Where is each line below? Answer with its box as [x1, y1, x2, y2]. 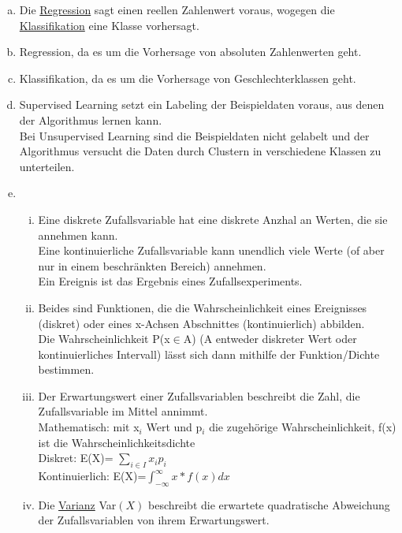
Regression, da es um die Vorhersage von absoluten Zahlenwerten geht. [19, 43, 362, 60]
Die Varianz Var [38, 496, 117, 512]
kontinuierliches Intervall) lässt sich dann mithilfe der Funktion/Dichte [38, 345, 380, 362]
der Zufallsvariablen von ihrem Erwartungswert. [38, 512, 270, 528]
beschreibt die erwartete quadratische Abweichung [148, 496, 390, 512]
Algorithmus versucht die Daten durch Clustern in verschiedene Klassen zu [19, 143, 382, 159]
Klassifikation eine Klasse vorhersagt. [19, 17, 199, 33]
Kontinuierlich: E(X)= [38, 468, 147, 484]
